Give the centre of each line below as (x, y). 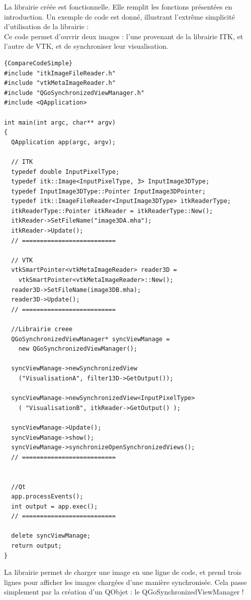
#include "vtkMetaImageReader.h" (60, 83)
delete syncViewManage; (51, 536)
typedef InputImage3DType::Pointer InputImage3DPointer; (108, 191)
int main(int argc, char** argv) (60, 122)
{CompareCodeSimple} (38, 63)
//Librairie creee (42, 329)
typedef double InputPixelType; (65, 172)
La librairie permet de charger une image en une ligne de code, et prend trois (123, 572)
